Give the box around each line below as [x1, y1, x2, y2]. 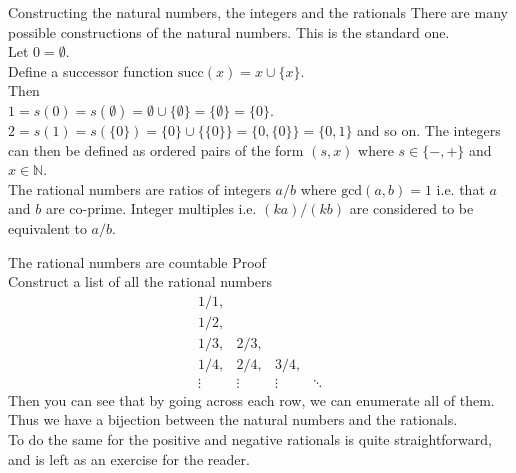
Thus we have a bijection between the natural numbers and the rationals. [8, 409, 458, 430]
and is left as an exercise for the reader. [8, 448, 250, 469]
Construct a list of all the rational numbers [8, 271, 273, 292]
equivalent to [8, 217, 87, 238]
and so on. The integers [357, 119, 501, 140]
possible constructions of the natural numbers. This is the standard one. [8, 21, 450, 42]
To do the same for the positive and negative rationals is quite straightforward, [8, 429, 492, 450]
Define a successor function [8, 60, 174, 81]
